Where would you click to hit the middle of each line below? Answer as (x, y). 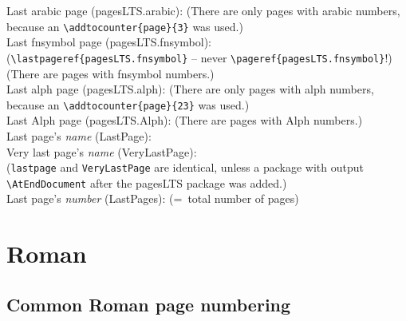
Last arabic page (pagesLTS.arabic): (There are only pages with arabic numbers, (203, 10)
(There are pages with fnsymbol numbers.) (110, 73)
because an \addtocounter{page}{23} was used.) (128, 104)
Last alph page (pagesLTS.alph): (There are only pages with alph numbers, (190, 89)
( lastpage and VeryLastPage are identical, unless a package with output (185, 167)
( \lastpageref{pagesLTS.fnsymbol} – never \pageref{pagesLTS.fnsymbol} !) (199, 57)
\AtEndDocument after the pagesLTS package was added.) (147, 182)
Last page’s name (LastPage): (79, 135)
